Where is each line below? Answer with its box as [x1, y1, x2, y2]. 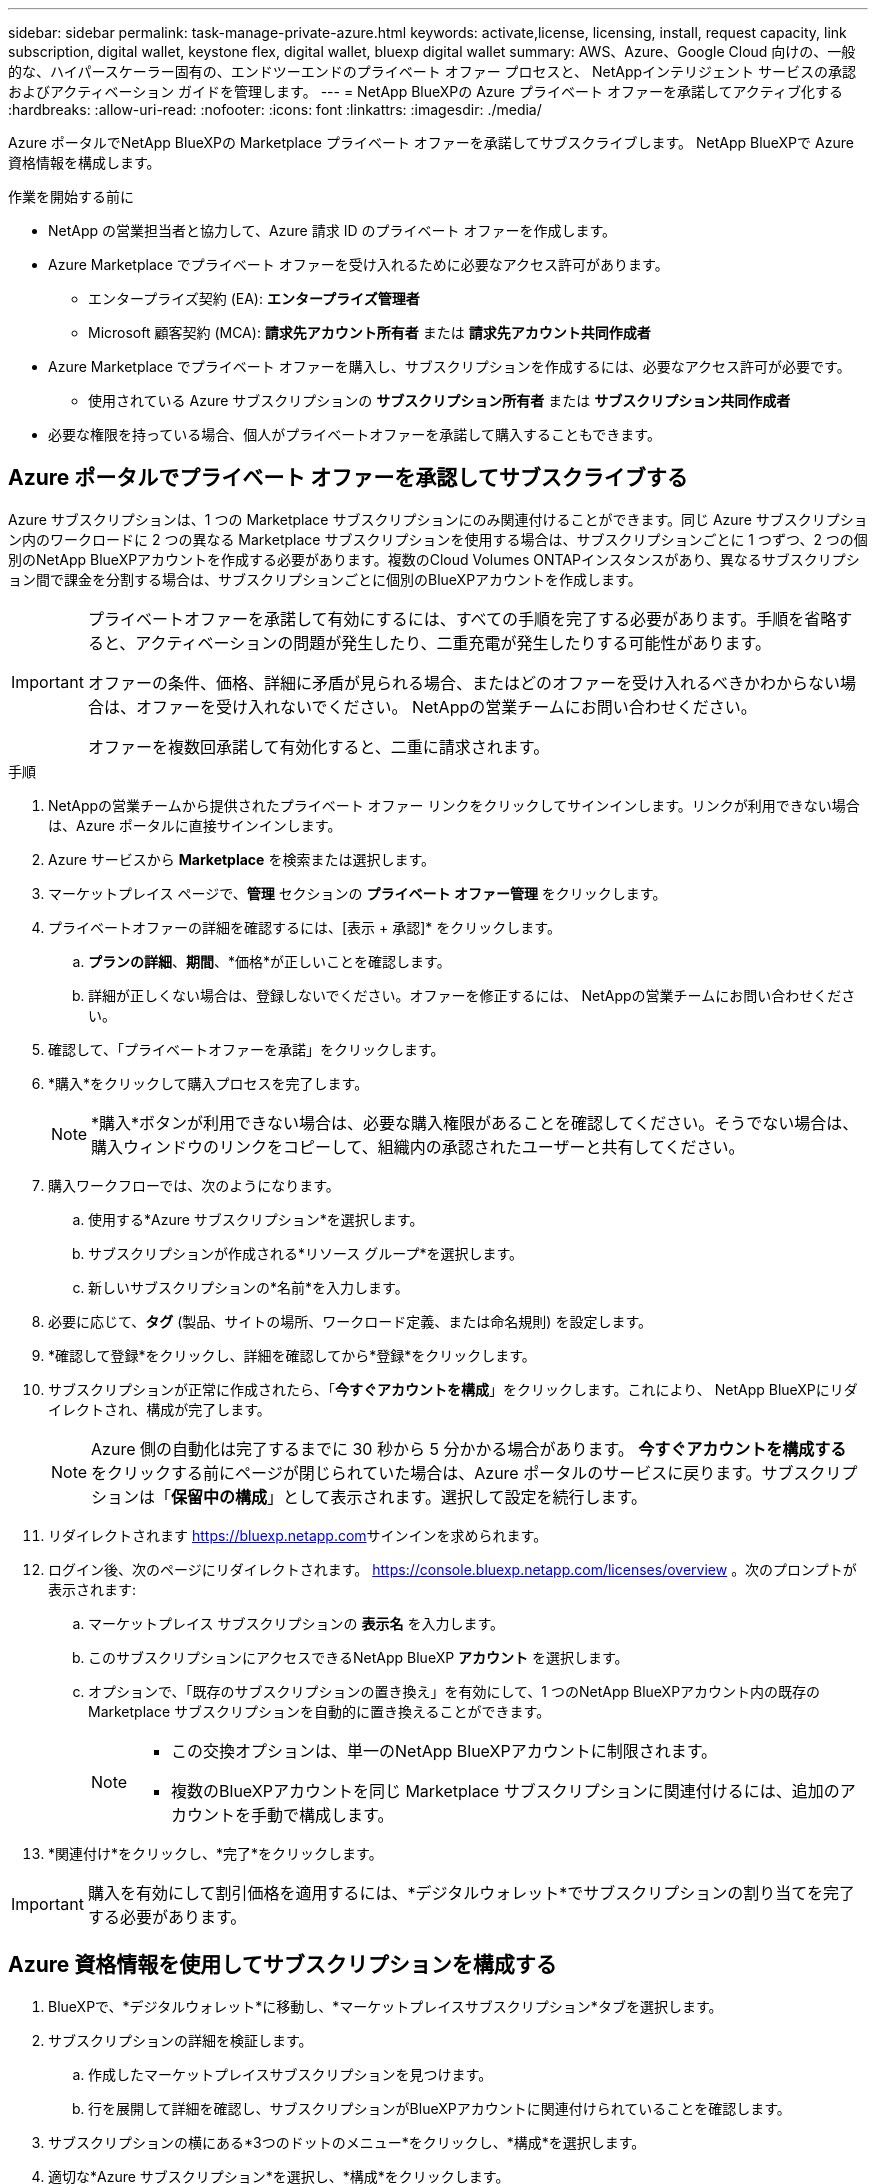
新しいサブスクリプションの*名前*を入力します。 [88, 1278, 409, 1296]
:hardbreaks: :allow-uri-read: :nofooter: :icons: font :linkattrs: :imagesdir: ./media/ [8, 101, 542, 118]
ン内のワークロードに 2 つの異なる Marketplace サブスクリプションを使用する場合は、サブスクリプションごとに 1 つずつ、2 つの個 [8, 530, 868, 548]
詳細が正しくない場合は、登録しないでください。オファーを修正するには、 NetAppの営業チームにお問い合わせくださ [88, 986, 856, 1004]
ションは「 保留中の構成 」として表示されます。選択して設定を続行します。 [91, 1486, 647, 1507]
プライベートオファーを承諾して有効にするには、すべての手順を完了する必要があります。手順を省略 [87, 608, 837, 629]
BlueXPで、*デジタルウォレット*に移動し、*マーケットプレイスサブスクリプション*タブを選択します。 [48, 1997, 723, 2015]
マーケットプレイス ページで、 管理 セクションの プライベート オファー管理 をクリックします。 [48, 884, 667, 902]
